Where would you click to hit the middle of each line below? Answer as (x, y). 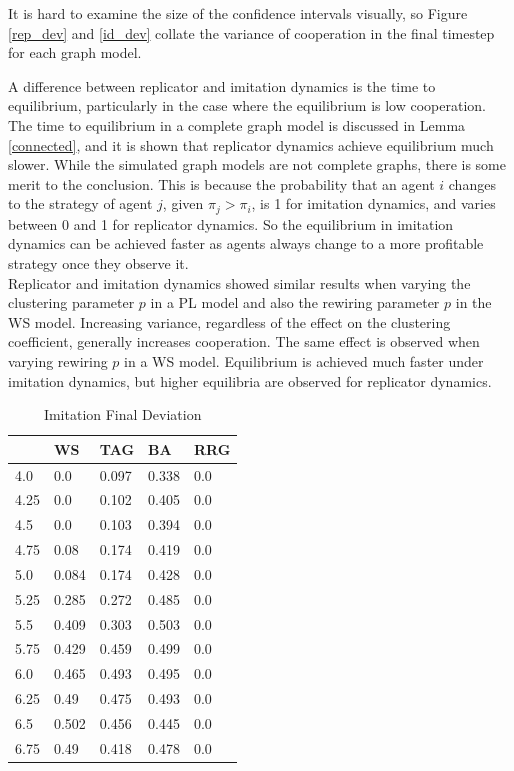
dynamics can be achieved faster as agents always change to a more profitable (246, 243)
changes (472, 183)
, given (183, 203)
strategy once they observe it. (98, 262)
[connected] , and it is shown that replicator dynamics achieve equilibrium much (251, 144)
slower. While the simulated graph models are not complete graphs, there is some (257, 164)
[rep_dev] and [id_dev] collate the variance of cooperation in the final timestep (251, 32)
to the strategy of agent (80, 203)
